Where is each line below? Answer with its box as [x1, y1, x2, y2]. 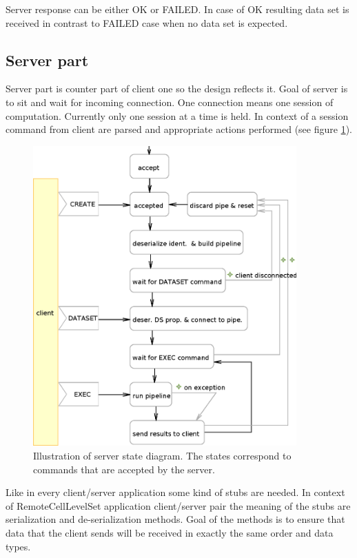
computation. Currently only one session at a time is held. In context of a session [6, 108, 349, 123]
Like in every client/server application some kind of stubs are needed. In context [6, 485, 345, 499]
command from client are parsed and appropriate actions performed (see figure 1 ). [6, 122, 352, 136]
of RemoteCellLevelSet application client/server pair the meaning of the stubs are [6, 498, 351, 513]
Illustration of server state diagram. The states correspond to [33, 448, 292, 462]
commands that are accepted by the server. [33, 462, 215, 476]
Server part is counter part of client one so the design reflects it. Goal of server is [6, 81, 348, 96]
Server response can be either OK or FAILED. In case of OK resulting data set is [6, 2, 349, 16]
